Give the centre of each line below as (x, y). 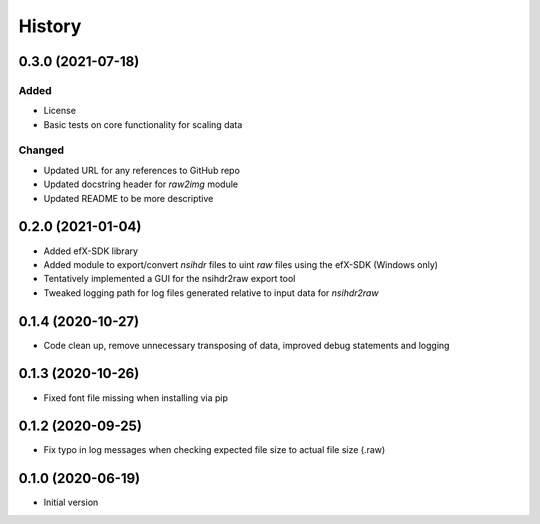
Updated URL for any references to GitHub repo (141, 170)
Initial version (71, 502)
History (50, 26)
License (60, 111)
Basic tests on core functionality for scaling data (143, 124)
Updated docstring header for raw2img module (141, 184)
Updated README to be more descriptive (128, 198)
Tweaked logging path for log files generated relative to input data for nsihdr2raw (211, 292)
